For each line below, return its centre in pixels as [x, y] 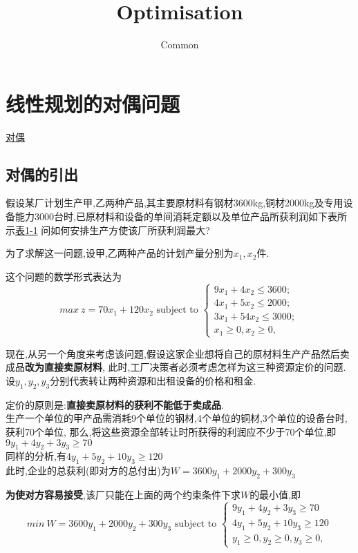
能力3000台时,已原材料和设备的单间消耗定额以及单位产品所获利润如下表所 [181, 216]
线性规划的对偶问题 [93, 103]
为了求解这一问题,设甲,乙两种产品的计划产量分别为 [120, 253]
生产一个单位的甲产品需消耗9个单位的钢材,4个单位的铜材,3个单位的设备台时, [177, 418]
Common [180, 45]
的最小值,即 [275, 495]
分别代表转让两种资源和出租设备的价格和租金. [153, 381]
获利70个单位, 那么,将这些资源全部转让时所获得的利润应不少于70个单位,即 [171, 432]
